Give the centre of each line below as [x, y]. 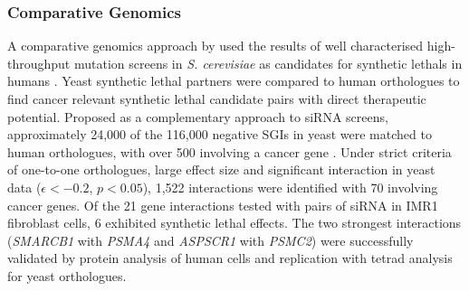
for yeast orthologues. [67, 275]
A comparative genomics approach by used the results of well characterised [215, 46]
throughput [39, 63]
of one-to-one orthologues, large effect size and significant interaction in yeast [221, 169]
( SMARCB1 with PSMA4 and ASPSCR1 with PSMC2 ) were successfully [211, 240]
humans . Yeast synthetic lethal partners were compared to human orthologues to [234, 81]
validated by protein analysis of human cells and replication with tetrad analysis [230, 258]
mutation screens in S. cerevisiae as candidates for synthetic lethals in [268, 63]
